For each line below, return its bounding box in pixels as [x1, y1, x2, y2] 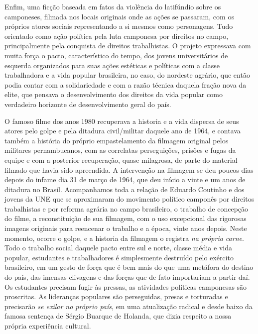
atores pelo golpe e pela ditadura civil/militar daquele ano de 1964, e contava [4, 125, 241, 136]
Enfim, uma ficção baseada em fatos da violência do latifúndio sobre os [4, 1, 221, 11]
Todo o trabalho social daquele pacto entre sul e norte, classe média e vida [4, 242, 232, 253]
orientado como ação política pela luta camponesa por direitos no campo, [4, 30, 229, 41]
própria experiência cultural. [4, 321, 91, 331]
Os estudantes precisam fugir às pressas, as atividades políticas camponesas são [4, 281, 247, 292]
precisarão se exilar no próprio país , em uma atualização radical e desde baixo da [4, 301, 253, 311]
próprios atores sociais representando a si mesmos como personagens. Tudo [4, 21, 233, 31]
